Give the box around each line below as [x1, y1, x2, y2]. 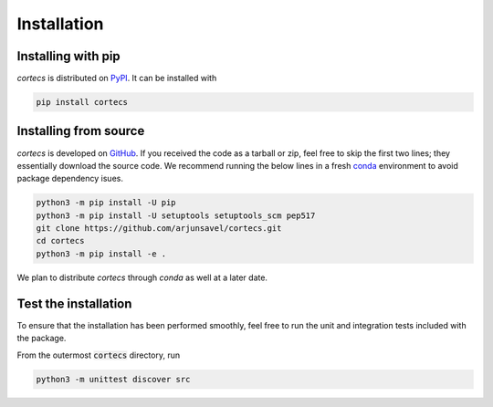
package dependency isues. [16, 173, 123, 184]
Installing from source [16, 123, 145, 139]
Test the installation [16, 296, 132, 311]
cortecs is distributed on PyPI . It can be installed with [16, 73, 217, 84]
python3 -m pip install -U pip [36, 197, 177, 208]
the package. [16, 333, 67, 344]
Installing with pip [16, 48, 121, 64]
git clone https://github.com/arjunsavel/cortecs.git [36, 224, 282, 234]
